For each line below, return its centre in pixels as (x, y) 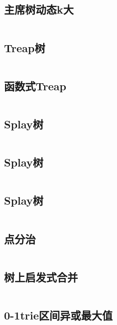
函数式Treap (35, 86)
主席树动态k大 (39, 9)
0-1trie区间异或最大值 (59, 315)
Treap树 (25, 47)
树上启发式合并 (41, 277)
